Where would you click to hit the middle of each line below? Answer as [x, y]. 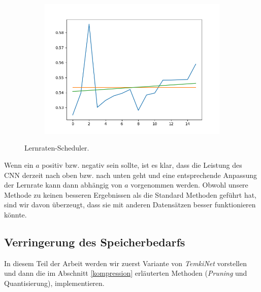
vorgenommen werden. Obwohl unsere [189, 185]
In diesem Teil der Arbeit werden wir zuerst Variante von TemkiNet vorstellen [126, 263]
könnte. [15, 214]
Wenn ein [19, 165]
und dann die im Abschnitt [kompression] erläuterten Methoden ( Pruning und [126, 273]
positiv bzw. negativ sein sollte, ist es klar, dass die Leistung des [142, 165]
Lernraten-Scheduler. [57, 148]
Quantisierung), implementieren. [54, 283]
